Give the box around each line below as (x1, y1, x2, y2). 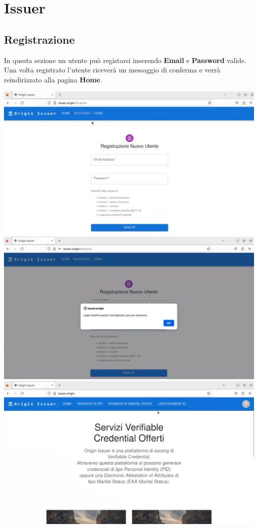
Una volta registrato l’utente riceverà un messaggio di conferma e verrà (4, 65, 220, 75)
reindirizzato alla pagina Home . (4, 74, 102, 84)
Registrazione (4, 31, 75, 47)
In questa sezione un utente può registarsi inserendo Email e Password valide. (4, 55, 247, 65)
